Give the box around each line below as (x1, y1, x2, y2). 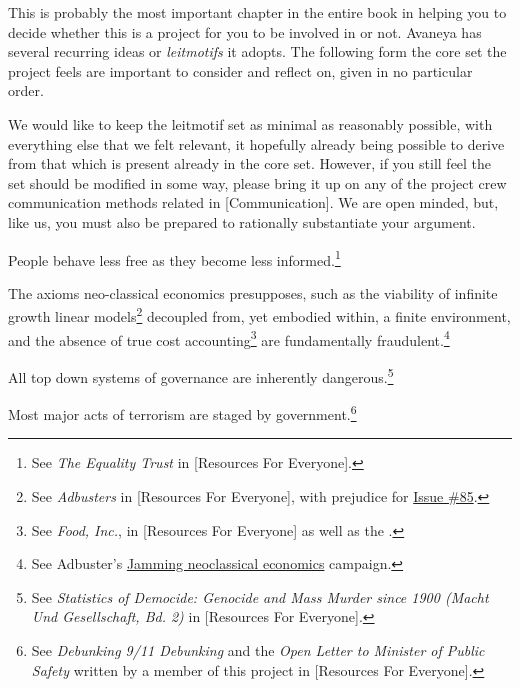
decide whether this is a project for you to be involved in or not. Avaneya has (8, 21, 482, 42)
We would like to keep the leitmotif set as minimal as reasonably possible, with (8, 113, 493, 134)
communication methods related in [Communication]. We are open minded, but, (8, 192, 499, 213)
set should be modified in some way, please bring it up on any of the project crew (8, 172, 507, 193)
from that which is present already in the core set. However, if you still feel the (8, 153, 492, 174)
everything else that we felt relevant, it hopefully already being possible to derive (8, 133, 505, 154)
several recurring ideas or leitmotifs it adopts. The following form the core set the (8, 41, 507, 62)
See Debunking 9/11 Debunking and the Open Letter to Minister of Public (31, 639, 485, 660)
